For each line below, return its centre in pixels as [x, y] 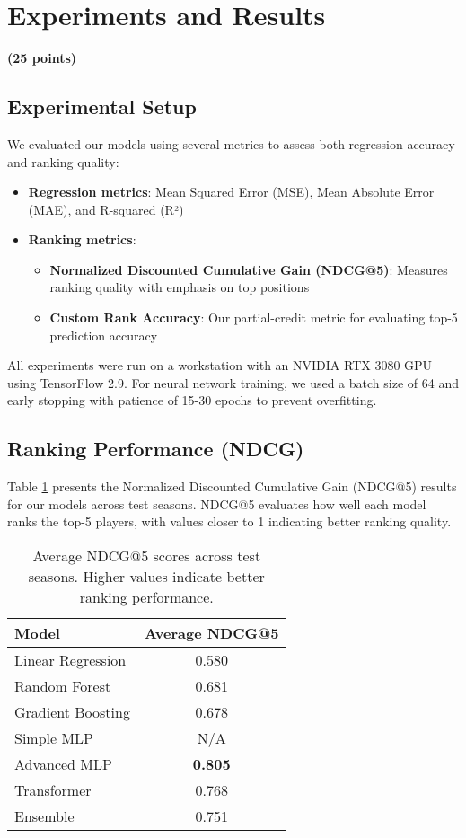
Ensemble [44, 816]
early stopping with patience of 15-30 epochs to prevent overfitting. [192, 400]
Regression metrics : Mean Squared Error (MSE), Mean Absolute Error [231, 192]
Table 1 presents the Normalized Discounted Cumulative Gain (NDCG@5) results [232, 486]
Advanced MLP [63, 764]
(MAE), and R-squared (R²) [106, 209]
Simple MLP [54, 738]
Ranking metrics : [82, 239]
